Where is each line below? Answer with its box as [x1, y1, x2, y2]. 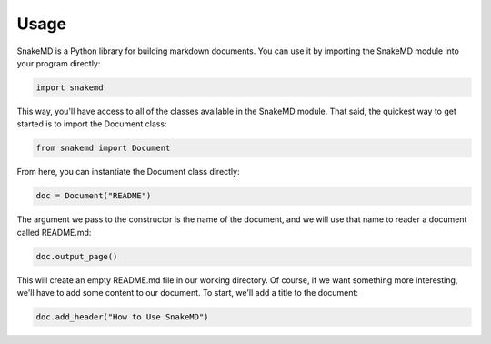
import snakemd [35, 82, 104, 93]
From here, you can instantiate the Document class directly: [16, 167, 240, 177]
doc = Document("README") [35, 191, 152, 201]
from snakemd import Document [35, 143, 171, 154]
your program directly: [16, 57, 101, 68]
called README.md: [16, 227, 92, 238]
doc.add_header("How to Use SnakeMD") [35, 311, 209, 322]
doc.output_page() [35, 251, 118, 261]
